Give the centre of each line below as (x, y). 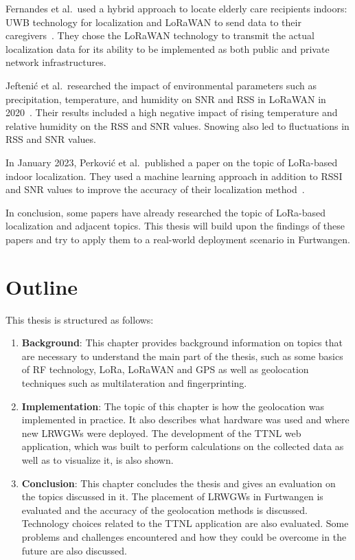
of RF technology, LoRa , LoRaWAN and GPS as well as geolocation (165, 369)
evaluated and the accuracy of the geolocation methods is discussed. (164, 509)
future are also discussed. (75, 550)
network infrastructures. (56, 62)
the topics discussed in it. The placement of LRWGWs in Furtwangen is (172, 496)
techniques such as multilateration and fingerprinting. (134, 383)
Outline (42, 286)
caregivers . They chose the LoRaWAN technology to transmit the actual (160, 35)
